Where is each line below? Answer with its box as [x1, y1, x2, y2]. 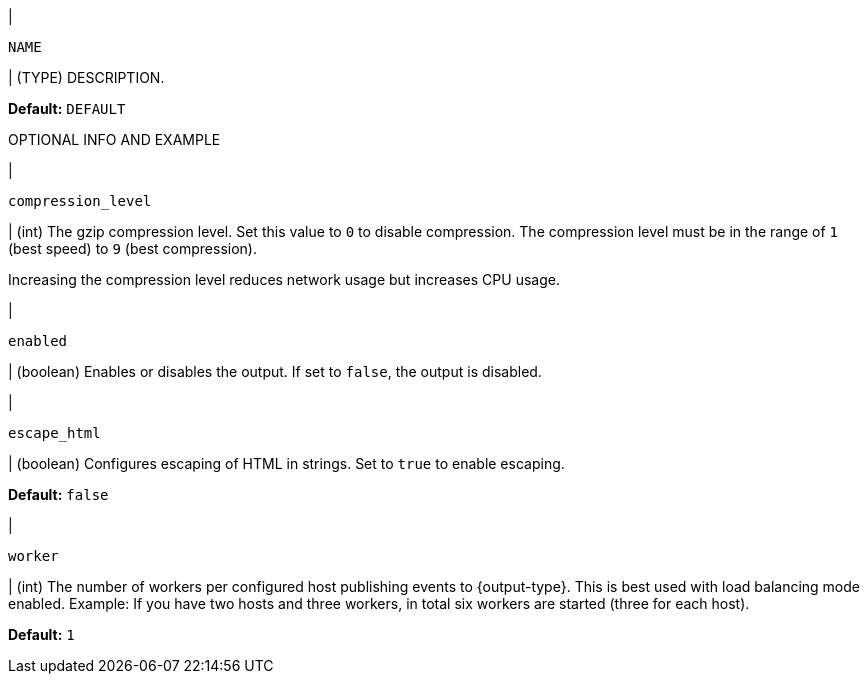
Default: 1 [8, 626, 75, 643]
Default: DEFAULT [8, 100, 126, 117]
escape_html [8, 425, 101, 441]
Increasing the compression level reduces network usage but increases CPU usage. [8, 271, 560, 288]
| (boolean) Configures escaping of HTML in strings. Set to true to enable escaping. [8, 455, 565, 472]
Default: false [8, 486, 109, 503]
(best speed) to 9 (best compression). [8, 240, 257, 257]
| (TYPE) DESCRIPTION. [8, 69, 165, 86]
